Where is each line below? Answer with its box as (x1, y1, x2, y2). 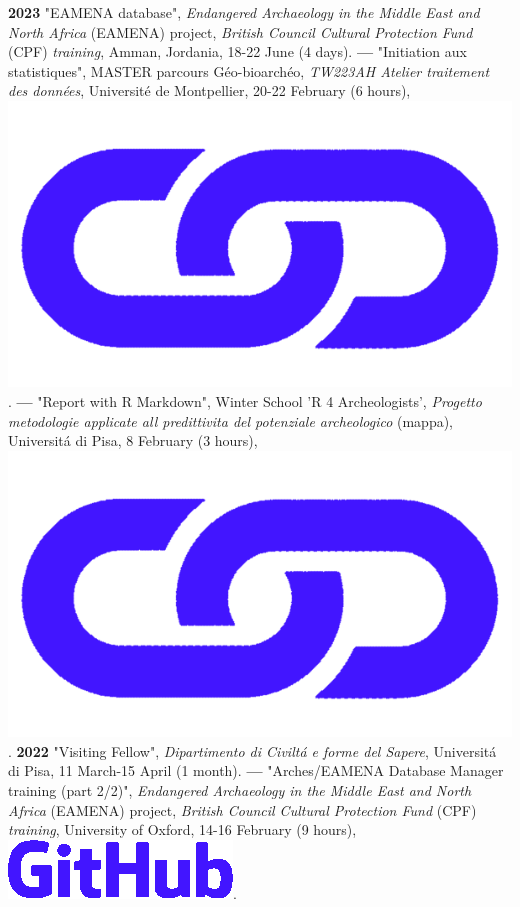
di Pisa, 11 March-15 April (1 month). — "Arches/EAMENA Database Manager (8, 760, 504, 781)
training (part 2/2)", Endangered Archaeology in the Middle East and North (8, 780, 472, 800)
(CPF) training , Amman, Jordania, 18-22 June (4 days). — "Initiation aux (8, 41, 467, 62)
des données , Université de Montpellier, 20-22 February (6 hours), (8, 80, 411, 101)
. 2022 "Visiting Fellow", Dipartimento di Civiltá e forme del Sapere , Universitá (8, 740, 497, 761)
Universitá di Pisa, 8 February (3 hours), (8, 430, 258, 451)
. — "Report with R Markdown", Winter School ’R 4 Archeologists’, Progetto (8, 391, 482, 411)
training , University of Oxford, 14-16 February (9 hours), (8, 819, 357, 840)
